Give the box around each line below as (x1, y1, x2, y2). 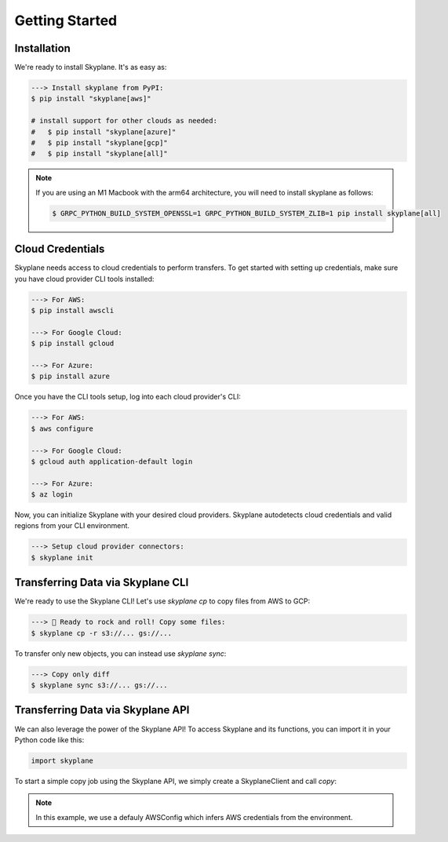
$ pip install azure (31, 372, 110, 381)
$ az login (31, 490, 73, 499)
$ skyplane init (31, 553, 94, 562)
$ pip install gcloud (31, 339, 115, 348)
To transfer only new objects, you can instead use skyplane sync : (14, 648, 227, 658)
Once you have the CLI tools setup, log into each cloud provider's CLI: (14, 392, 241, 402)
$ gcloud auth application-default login (31, 457, 193, 466)
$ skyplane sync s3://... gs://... (31, 681, 168, 690)
